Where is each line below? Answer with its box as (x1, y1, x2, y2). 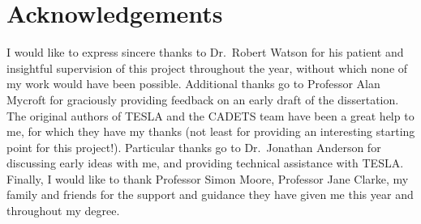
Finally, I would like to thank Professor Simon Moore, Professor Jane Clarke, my (6, 170, 409, 187)
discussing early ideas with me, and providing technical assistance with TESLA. (6, 154, 404, 171)
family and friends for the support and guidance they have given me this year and (6, 186, 414, 203)
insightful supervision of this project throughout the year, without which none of (6, 59, 408, 76)
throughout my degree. (6, 202, 120, 219)
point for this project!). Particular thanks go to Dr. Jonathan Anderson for (6, 138, 381, 155)
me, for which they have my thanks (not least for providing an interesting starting (6, 123, 415, 140)
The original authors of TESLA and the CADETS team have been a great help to (6, 107, 415, 124)
